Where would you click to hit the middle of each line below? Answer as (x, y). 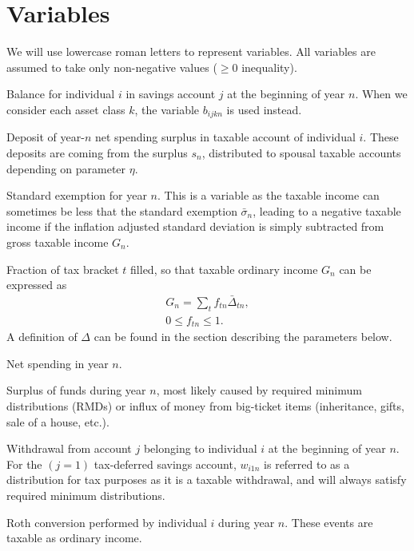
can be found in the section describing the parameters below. (243, 337)
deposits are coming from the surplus (97, 152)
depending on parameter (66, 168)
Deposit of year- (46, 137)
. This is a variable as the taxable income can (269, 195)
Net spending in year (58, 363)
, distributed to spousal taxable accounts (301, 152)
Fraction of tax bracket (63, 269)
